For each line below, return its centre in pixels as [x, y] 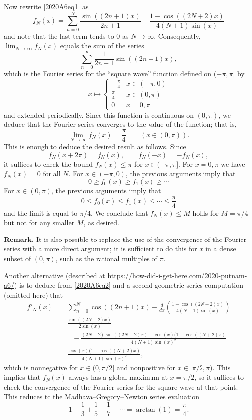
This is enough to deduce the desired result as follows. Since [95, 147]
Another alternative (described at [55, 275]
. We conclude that [119, 212]
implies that [22, 377]
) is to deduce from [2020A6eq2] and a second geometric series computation [129, 285]
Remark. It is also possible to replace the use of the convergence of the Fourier [125, 239]
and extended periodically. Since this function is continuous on [99, 114]
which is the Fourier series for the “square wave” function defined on [108, 74]
